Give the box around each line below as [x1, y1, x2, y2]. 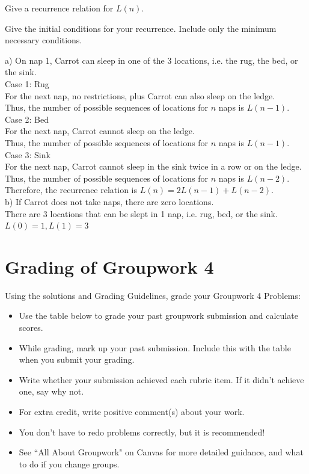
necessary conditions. [5, 34, 82, 46]
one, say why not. [19, 385, 84, 398]
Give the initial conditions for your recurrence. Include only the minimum [5, 22, 277, 34]
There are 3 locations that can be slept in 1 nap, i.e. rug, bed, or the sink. [5, 207, 278, 220]
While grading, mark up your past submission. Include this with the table [19, 341, 291, 354]
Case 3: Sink [5, 148, 50, 161]
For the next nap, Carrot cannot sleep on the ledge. [5, 125, 195, 137]
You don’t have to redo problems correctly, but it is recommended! [19, 425, 265, 438]
